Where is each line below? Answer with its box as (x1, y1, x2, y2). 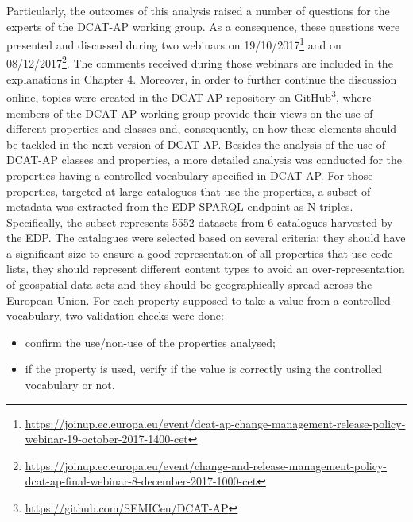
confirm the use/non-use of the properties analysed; (25, 333, 276, 350)
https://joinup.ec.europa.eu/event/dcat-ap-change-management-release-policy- (25, 415, 406, 431)
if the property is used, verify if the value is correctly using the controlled (25, 360, 383, 377)
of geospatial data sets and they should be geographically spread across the (6, 276, 372, 293)
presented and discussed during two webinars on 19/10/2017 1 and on (6, 34, 342, 53)
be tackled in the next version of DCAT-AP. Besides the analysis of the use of (6, 135, 386, 152)
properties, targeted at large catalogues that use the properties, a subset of (6, 182, 371, 199)
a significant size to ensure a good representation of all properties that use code (6, 244, 393, 261)
